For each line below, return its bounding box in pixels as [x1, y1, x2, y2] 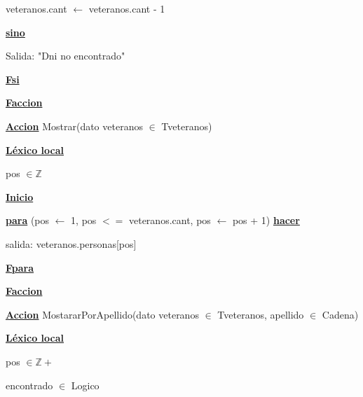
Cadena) [322, 307, 359, 321]
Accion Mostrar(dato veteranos [6, 118, 143, 133]
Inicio [6, 189, 34, 204]
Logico [71, 377, 100, 392]
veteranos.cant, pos [128, 213, 211, 228]
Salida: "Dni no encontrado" [6, 48, 125, 63]
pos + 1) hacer [232, 213, 300, 228]
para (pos [6, 213, 50, 228]
